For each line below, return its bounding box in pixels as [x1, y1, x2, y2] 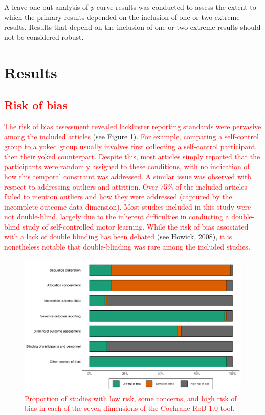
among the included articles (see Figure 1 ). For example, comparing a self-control [4, 131, 259, 141]
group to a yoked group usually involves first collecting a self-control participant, [4, 141, 257, 152]
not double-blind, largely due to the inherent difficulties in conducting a [4, 211, 229, 222]
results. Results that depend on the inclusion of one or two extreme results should [4, 22, 261, 32]
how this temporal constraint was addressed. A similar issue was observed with [4, 171, 252, 181]
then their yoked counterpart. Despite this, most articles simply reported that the [4, 151, 260, 161]
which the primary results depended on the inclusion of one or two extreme [4, 11, 240, 22]
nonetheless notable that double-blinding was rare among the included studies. [4, 241, 250, 252]
